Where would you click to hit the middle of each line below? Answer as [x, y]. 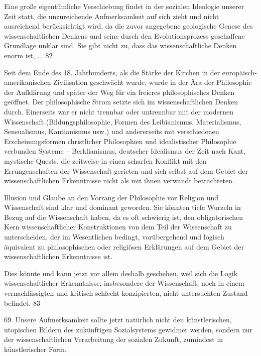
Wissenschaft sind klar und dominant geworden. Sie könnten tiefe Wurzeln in [122, 207]
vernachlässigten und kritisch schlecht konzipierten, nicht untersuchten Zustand [126, 293]
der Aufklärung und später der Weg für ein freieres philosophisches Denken [119, 92]
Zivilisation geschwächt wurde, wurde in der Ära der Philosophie [153, 82]
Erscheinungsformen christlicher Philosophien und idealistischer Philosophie [120, 141]
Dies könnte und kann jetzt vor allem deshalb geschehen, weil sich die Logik [121, 273]
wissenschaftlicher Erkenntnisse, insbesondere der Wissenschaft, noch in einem [124, 283]
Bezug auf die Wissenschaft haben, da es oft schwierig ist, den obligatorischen [124, 217]
